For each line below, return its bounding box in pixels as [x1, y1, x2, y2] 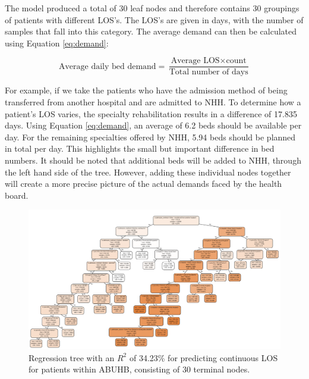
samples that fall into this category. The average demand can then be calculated [5, 25, 297, 37]
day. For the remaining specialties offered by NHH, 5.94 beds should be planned [5, 130, 296, 143]
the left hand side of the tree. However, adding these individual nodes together [5, 165, 291, 178]
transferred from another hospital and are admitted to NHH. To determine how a [5, 96, 301, 108]
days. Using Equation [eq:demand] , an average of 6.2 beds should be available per [5, 119, 302, 131]
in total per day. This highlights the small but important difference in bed [5, 142, 275, 155]
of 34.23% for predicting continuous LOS [129, 351, 278, 364]
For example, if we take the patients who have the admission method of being [5, 84, 288, 96]
